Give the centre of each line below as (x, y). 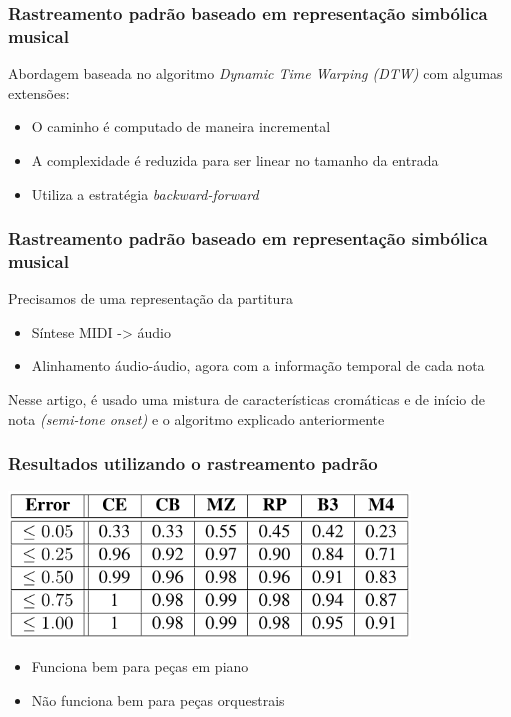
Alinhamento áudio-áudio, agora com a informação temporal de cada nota (258, 365)
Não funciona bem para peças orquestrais (158, 699)
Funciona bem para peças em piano (140, 666)
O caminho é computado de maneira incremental (181, 126)
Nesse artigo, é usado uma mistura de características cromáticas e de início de (247, 399)
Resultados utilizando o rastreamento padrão (193, 463)
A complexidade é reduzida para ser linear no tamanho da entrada (235, 159)
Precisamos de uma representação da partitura (150, 298)
